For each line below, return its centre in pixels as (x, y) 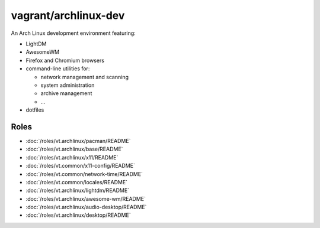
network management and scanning (84, 77)
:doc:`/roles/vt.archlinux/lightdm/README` (78, 190)
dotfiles (35, 110)
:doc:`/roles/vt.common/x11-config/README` (81, 166)
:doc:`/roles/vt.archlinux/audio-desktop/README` (86, 207)
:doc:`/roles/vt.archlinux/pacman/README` (78, 141)
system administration (68, 85)
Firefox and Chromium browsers (65, 60)
